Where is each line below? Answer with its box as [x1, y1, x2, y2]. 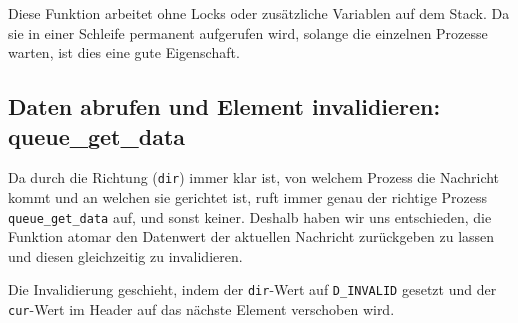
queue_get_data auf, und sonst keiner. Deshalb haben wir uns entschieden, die [8, 206, 492, 227]
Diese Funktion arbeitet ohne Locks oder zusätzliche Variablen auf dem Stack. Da [8, 3, 510, 23]
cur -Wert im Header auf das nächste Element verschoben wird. [8, 299, 395, 320]
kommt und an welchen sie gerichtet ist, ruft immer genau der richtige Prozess [8, 187, 488, 208]
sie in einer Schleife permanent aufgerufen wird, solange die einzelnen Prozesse [8, 22, 488, 43]
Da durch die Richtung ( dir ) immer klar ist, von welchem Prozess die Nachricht [8, 167, 500, 188]
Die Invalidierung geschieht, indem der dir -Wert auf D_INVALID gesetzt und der [8, 279, 497, 300]
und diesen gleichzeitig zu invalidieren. [8, 245, 243, 266]
